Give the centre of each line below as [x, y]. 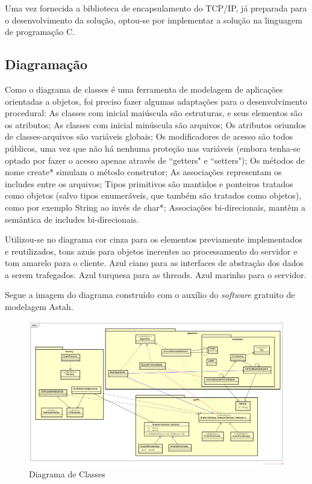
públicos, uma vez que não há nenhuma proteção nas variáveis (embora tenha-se [153, 148]
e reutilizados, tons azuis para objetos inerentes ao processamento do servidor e [151, 251]
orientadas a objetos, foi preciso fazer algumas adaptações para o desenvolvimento [156, 101]
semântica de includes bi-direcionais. [72, 219]
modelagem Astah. [39, 307]
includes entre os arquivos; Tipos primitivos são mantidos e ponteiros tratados [149, 183]
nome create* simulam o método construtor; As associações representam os [143, 172]
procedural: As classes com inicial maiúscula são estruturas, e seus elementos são [154, 113]
